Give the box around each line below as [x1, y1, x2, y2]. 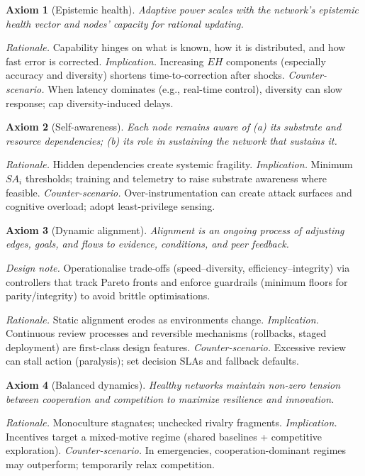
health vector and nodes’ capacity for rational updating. [6, 16, 244, 31]
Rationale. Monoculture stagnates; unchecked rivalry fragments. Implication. [6, 415, 337, 430]
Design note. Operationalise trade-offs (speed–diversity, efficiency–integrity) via [6, 260, 350, 275]
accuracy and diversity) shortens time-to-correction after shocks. [6, 67, 285, 82]
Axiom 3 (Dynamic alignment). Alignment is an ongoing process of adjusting [6, 222, 344, 237]
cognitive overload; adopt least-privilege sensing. [6, 199, 215, 214]
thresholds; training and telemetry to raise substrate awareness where [25, 170, 327, 185]
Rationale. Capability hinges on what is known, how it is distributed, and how [6, 40, 346, 55]
